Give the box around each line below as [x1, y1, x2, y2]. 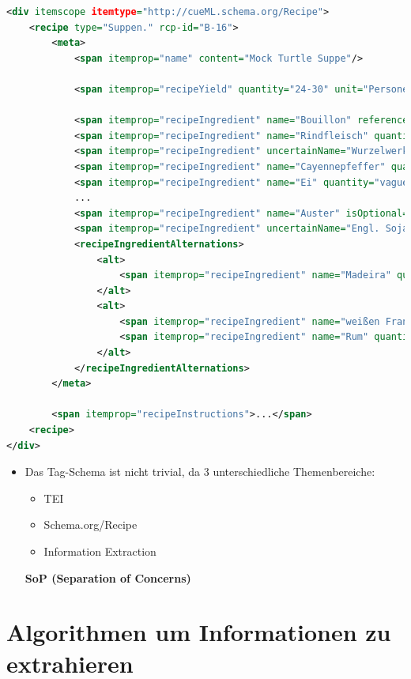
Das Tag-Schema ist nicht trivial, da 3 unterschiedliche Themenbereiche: [25, 463, 375, 480]
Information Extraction [43, 543, 156, 559]
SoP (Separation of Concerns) [25, 569, 191, 586]
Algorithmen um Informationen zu [6, 616, 391, 648]
